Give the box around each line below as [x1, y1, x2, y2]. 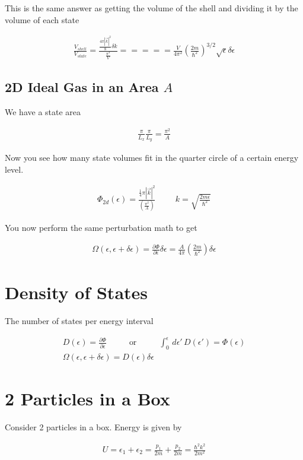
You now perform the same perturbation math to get [5, 221, 197, 233]
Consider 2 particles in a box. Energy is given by [5, 421, 182, 433]
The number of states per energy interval [5, 315, 154, 327]
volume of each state [5, 13, 79, 26]
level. [5, 163, 24, 175]
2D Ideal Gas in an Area [5, 78, 159, 96]
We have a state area [5, 106, 81, 118]
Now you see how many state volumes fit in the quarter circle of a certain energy [5, 151, 299, 164]
